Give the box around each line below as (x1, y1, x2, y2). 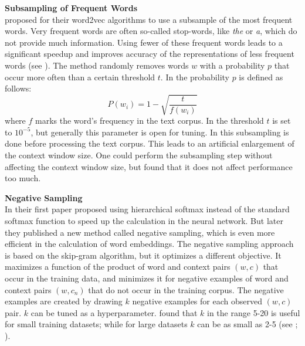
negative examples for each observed (132, 295, 262, 307)
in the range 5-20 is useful (207, 306, 300, 318)
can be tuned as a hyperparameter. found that (30, 306, 198, 318)
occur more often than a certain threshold (5, 70, 155, 83)
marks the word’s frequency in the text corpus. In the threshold (35, 114, 264, 127)
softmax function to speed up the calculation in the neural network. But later (5, 215, 283, 227)
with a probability (199, 59, 265, 71)
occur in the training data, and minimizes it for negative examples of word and (5, 272, 289, 284)
